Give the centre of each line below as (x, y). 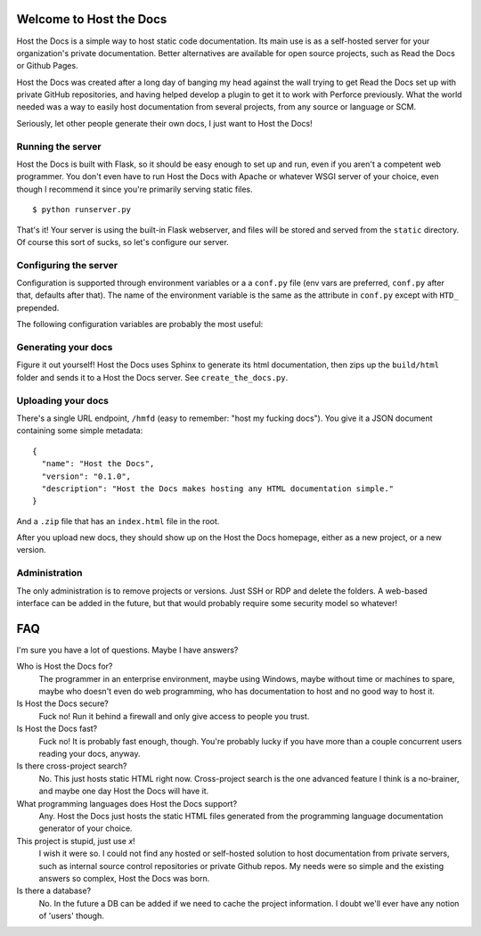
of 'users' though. (71, 916)
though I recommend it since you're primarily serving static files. (135, 189)
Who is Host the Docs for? (65, 666)
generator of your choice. (86, 828)
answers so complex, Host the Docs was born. (124, 878)
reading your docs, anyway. (90, 754)
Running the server (59, 146)
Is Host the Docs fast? (57, 729)
